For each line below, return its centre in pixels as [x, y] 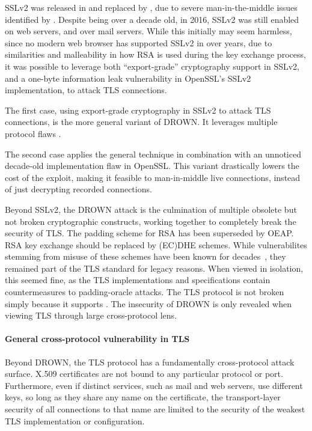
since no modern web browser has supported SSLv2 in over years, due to [139, 42]
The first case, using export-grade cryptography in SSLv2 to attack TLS [138, 110]
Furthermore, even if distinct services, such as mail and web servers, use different [154, 385]
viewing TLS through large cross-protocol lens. [91, 315]
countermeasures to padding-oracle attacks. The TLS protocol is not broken [145, 292]
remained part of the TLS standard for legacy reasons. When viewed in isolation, [154, 268]
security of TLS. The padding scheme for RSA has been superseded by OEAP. [149, 233]
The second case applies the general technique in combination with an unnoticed [153, 154]
